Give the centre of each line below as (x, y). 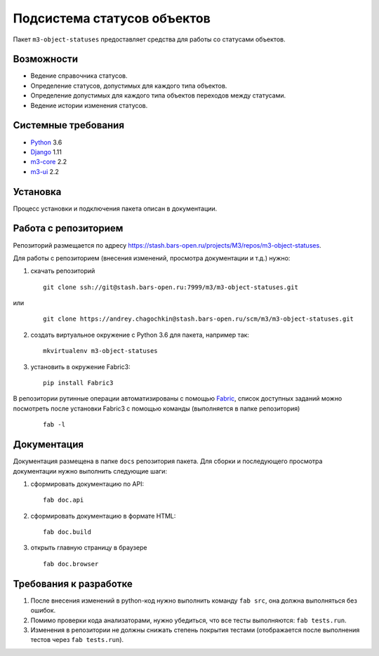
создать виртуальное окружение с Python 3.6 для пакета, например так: (140, 335)
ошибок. (43, 610)
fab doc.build (67, 532)
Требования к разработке (73, 583)
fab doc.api (64, 500)
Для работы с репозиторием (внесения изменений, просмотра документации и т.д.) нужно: (152, 258)
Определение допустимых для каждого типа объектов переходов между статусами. (158, 95)
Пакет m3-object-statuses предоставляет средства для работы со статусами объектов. (149, 39)
